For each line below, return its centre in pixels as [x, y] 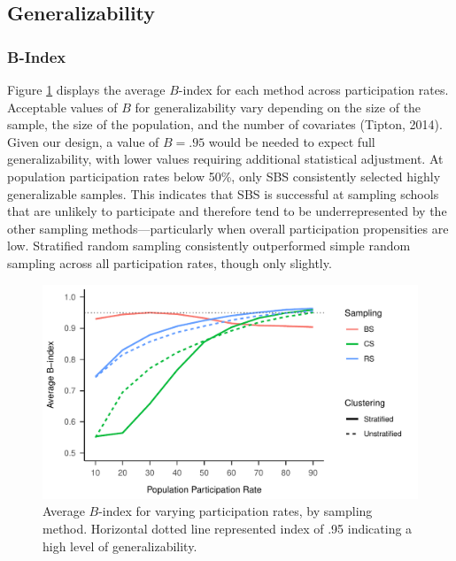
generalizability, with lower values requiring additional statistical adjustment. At [225, 159]
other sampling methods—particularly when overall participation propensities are [228, 228]
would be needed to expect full [292, 141]
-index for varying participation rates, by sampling [236, 511]
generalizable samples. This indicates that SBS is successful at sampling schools [223, 193]
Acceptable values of [62, 107]
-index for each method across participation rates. [313, 89]
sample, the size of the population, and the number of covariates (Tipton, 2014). [225, 124]
